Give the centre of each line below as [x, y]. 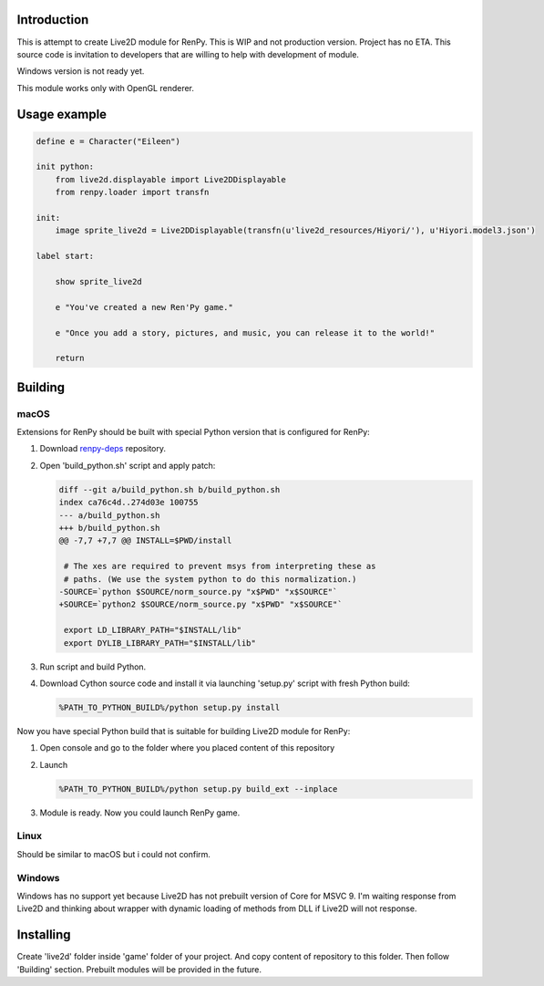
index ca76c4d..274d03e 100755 [129, 503]
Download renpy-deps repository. [103, 449]
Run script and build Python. [93, 667]
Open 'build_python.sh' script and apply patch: [128, 465]
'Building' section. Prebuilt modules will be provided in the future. [139, 969]
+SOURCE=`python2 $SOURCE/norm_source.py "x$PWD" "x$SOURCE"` [200, 605]
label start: [65, 256]
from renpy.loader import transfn [132, 192]
